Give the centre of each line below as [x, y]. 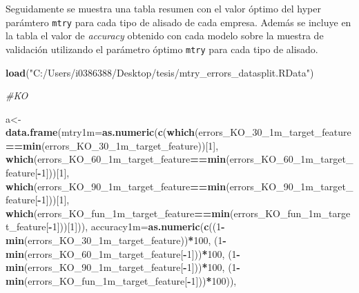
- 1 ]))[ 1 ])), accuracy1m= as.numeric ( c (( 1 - [137, 226]
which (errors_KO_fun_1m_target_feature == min [118, 213]
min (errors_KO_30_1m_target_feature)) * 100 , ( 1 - [116, 240]
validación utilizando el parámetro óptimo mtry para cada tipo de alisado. [162, 49]
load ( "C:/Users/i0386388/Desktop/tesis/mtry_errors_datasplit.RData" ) [160, 72]
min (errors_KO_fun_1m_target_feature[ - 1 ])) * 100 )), [121, 280]
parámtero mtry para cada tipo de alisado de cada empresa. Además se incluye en [178, 22]
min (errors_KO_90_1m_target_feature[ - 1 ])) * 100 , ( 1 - [123, 267]
